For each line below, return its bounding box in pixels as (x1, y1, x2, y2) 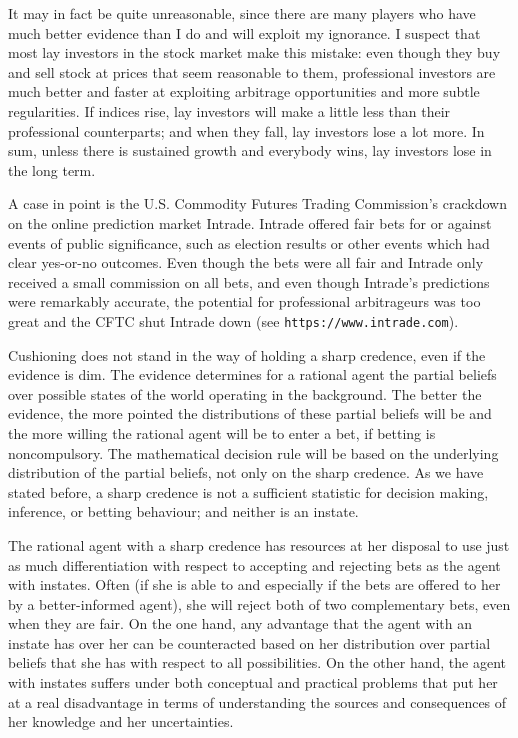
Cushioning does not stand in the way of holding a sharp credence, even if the (8, 344, 486, 365)
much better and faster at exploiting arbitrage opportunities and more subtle (8, 81, 480, 102)
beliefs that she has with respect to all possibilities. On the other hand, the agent (8, 652, 507, 673)
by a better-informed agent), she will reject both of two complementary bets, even (8, 593, 511, 614)
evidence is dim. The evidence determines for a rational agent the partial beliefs (8, 364, 497, 385)
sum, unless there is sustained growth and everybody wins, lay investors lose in (8, 140, 492, 161)
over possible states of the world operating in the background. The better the (8, 383, 482, 404)
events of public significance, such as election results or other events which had (8, 232, 490, 253)
